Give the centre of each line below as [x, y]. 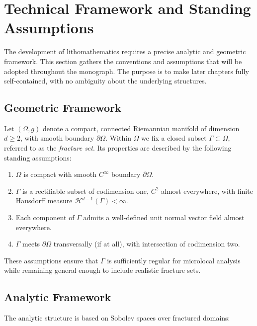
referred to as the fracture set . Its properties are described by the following [118, 148]
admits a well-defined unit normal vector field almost [164, 217]
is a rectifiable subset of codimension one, [86, 191]
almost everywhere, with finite [207, 191]
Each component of [45, 217]
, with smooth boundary [57, 138]
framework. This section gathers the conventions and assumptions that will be [123, 61]
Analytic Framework [58, 297]
